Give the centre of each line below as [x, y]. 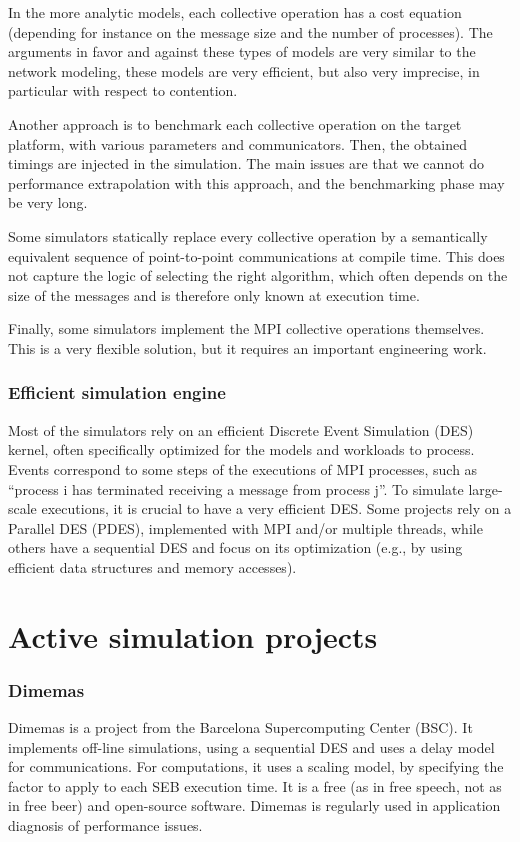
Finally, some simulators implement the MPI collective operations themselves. [246, 328]
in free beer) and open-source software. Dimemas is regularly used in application [254, 805]
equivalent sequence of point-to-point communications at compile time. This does [256, 255]
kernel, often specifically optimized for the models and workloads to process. [241, 449]
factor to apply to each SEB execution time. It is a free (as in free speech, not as [255, 785]
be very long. [48, 202]
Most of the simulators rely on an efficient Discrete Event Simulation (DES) [241, 429]
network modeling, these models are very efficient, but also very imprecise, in [244, 70]
